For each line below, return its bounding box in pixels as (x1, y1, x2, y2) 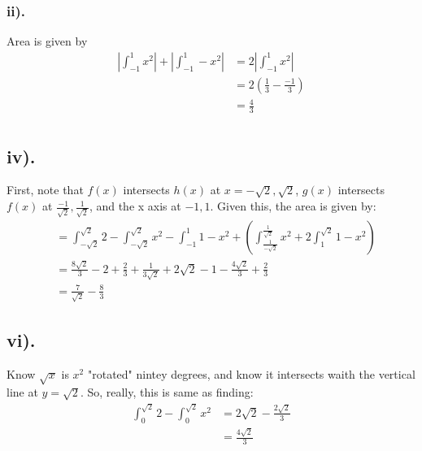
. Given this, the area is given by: (210, 197, 376, 215)
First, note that (7, 181, 84, 198)
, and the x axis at (89, 197, 181, 215)
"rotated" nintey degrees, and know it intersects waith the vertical (87, 365, 415, 382)
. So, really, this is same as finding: (80, 384, 254, 401)
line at (7, 384, 38, 401)
